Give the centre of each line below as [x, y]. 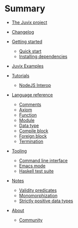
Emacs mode [32, 166]
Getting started [27, 41]
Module [27, 120]
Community [31, 220]
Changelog [23, 32]
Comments [30, 104]
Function [28, 115]
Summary [25, 9]
